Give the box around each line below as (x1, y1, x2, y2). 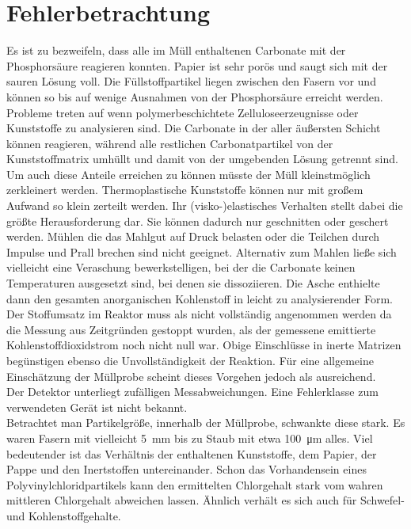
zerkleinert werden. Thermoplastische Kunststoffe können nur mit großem (6, 181, 363, 198)
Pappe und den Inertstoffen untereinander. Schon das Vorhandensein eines (6, 461, 367, 478)
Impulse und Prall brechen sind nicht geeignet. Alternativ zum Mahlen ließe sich (6, 243, 397, 260)
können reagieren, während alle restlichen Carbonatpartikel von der (6, 135, 333, 151)
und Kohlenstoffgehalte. (6, 507, 121, 523)
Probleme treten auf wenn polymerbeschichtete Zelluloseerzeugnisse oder (6, 104, 359, 120)
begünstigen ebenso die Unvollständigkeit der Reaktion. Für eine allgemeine (6, 352, 374, 368)
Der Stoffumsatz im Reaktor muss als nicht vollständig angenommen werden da (6, 306, 392, 322)
